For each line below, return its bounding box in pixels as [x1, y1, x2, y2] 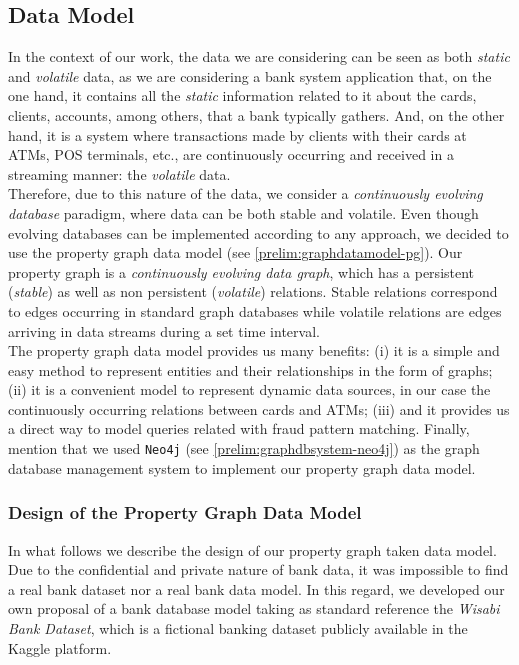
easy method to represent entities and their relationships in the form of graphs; [8, 359, 493, 380]
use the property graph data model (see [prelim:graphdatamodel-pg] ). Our [8, 242, 463, 263]
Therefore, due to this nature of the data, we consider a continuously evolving [8, 183, 483, 204]
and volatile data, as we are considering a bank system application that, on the [8, 65, 492, 86]
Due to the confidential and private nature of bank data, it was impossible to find [8, 559, 509, 580]
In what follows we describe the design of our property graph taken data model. [8, 539, 497, 560]
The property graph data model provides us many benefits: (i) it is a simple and [8, 340, 500, 361]
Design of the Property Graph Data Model [8, 500, 362, 525]
